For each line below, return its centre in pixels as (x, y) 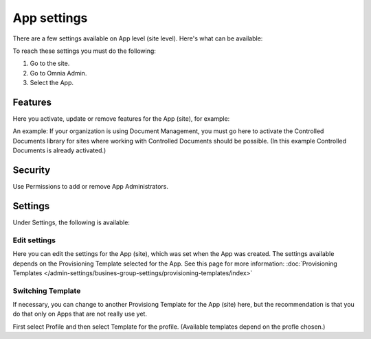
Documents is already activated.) (59, 150)
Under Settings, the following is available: (71, 222)
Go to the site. (50, 63)
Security (32, 170)
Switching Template (47, 290)
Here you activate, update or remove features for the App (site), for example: (121, 119)
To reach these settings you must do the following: (84, 51)
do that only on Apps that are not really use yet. (80, 314)
